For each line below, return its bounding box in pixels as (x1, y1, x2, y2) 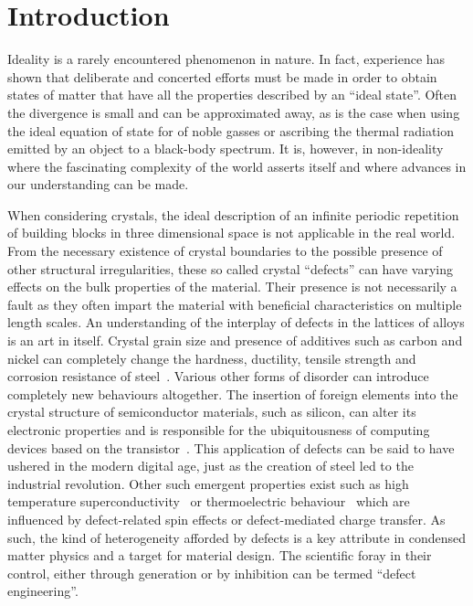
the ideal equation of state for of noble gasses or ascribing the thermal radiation (7, 121, 455, 140)
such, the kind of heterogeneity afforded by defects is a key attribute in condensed (7, 527, 467, 547)
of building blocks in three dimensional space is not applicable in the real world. (7, 223, 456, 242)
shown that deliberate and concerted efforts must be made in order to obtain (7, 67, 437, 86)
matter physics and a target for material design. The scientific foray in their (7, 546, 432, 565)
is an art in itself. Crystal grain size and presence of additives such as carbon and (7, 331, 463, 350)
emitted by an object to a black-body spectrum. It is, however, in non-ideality (7, 139, 444, 158)
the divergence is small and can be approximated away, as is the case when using (7, 102, 460, 122)
